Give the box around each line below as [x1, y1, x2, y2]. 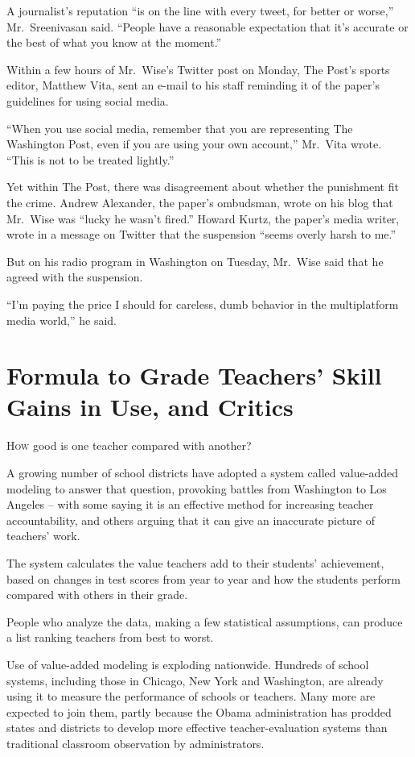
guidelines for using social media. [6, 92, 169, 109]
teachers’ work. [6, 527, 80, 544]
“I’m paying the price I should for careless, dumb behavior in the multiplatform [6, 295, 399, 312]
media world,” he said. [6, 311, 117, 328]
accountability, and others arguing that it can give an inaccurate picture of [6, 511, 375, 528]
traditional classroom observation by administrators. [6, 734, 265, 751]
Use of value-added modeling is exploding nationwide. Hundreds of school [6, 655, 369, 672]
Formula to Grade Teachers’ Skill [6, 359, 382, 392]
